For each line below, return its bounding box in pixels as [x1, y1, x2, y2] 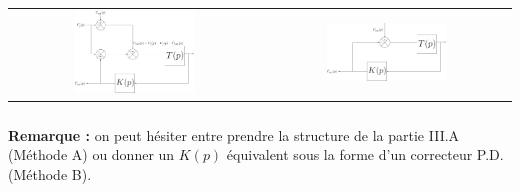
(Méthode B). [8, 163, 92, 184]
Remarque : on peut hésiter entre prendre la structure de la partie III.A [8, 124, 460, 145]
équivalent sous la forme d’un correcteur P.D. [226, 144, 504, 165]
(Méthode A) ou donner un [8, 144, 175, 165]
